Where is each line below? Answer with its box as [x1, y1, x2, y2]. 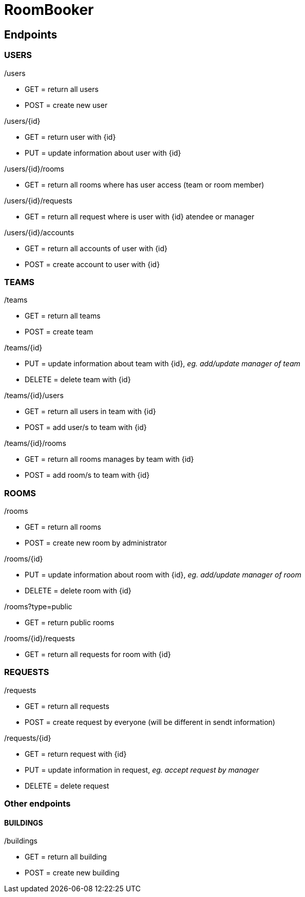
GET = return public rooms [25, 618, 115, 627]
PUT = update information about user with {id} [25, 148, 181, 157]
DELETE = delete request [25, 781, 109, 790]
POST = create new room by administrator [25, 538, 167, 548]
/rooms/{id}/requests [4, 634, 75, 643]
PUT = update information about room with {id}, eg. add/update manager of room [25, 570, 301, 580]
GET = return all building [25, 852, 107, 862]
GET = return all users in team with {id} [25, 407, 156, 416]
